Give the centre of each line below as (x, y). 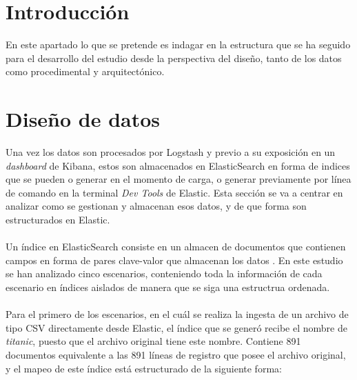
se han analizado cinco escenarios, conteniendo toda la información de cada (164, 273)
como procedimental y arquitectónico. (85, 71)
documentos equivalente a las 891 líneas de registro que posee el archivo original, (176, 354)
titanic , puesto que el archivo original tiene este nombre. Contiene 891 (153, 341)
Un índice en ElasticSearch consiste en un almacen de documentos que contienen (176, 247)
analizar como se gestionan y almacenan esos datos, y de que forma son (156, 206)
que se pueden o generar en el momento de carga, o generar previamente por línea (178, 179)
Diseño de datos (83, 119)
